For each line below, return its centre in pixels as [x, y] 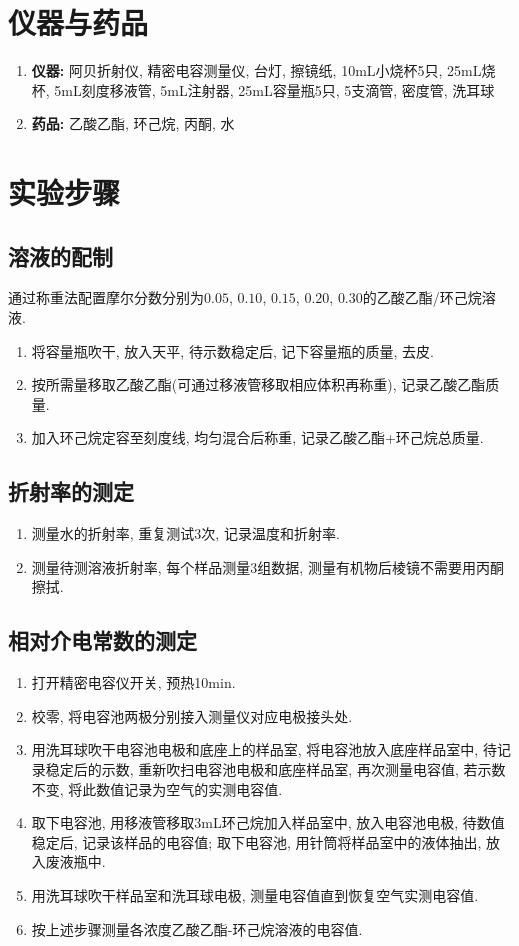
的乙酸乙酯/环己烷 [422, 297]
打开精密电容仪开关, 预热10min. [133, 682]
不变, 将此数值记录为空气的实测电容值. [157, 788]
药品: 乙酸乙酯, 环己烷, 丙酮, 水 [133, 123]
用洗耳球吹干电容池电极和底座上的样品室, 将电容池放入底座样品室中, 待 [264, 749]
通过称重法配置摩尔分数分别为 [106, 297]
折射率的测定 [71, 491]
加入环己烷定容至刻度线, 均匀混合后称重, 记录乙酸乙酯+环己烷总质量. [257, 437]
